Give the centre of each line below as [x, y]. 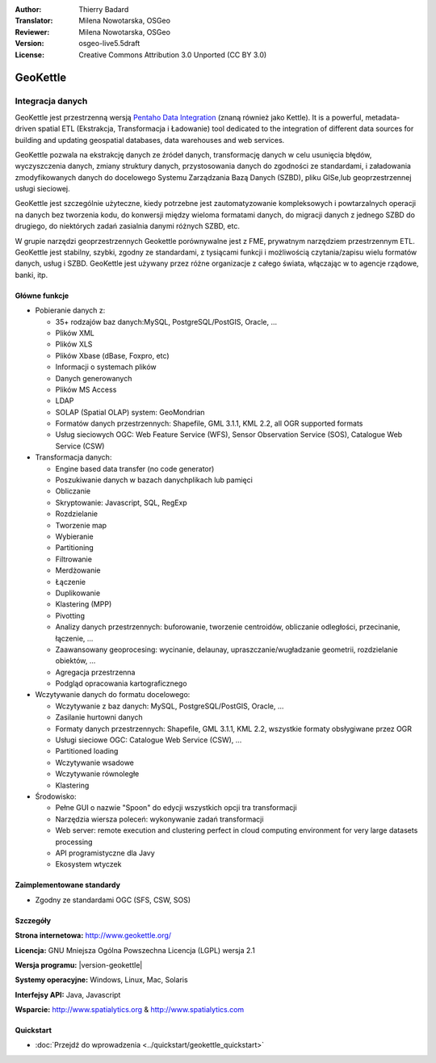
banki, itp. [31, 275]
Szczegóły [33, 920]
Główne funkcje [42, 296]
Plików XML [75, 333]
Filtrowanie [74, 559]
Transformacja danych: [73, 457]
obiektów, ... [75, 661]
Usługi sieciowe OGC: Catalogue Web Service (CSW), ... [149, 740]
